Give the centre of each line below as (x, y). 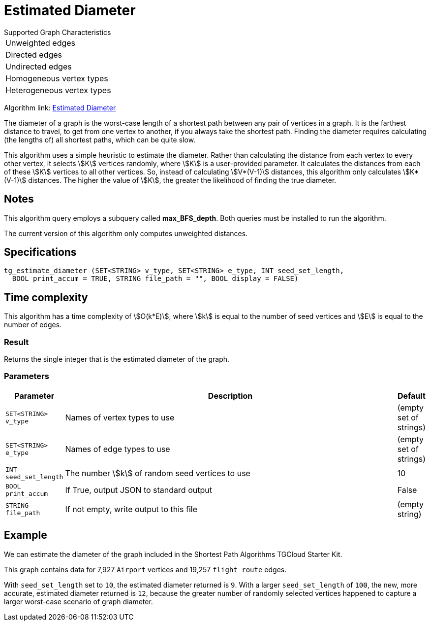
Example (26, 535)
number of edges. (33, 325)
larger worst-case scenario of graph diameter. (78, 601)
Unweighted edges (41, 43)
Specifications (40, 252)
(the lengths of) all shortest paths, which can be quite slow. (100, 139)
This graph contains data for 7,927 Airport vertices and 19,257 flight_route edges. (145, 569)
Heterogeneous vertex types (58, 90)
